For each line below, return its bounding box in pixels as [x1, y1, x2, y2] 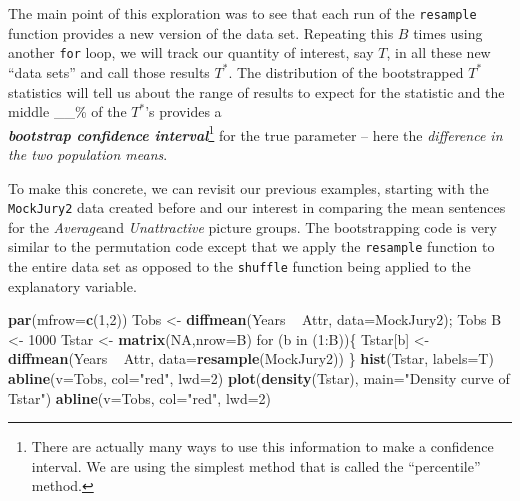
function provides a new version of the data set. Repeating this [8, 22, 394, 43]
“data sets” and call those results [8, 61, 210, 82]
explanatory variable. [8, 275, 137, 296]
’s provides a [145, 101, 222, 122]
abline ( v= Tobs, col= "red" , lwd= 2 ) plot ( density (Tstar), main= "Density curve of [8, 368, 510, 389]
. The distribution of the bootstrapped [228, 61, 464, 82]
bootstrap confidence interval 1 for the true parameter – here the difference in [8, 121, 503, 145]
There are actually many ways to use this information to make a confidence [31, 436, 494, 457]
